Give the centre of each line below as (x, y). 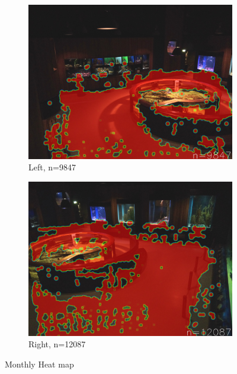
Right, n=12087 (57, 344)
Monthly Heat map (39, 364)
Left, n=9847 (52, 167)
